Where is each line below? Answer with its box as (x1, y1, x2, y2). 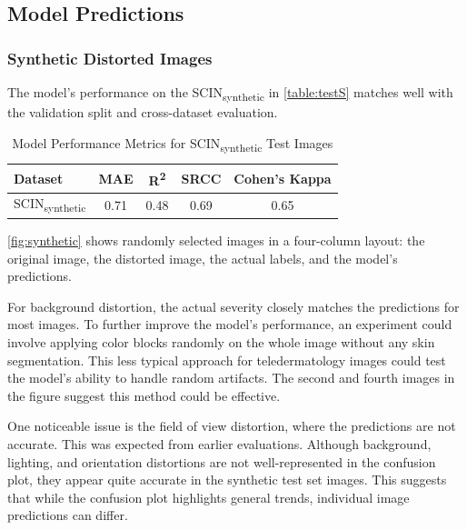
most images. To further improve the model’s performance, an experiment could (7, 315, 452, 334)
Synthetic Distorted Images (7, 46, 213, 69)
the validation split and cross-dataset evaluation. (7, 103, 278, 122)
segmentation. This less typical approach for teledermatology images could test (7, 350, 446, 369)
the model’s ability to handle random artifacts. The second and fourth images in (7, 368, 455, 387)
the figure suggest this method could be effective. (7, 385, 281, 405)
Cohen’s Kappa (233, 168, 332, 187)
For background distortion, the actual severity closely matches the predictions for (7, 296, 460, 315)
